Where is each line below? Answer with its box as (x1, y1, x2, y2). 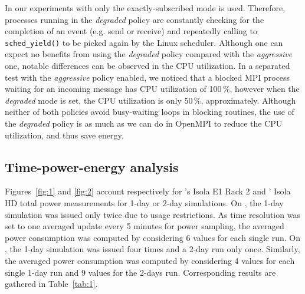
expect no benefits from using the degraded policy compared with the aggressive (5, 48, 293, 60)
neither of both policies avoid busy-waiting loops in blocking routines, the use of (5, 105, 294, 118)
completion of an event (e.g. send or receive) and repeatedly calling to (5, 25, 257, 37)
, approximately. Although (201, 94, 296, 106)
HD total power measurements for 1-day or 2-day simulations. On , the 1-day (5, 196, 284, 209)
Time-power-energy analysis (5, 157, 179, 176)
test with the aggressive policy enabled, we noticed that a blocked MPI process (5, 71, 290, 83)
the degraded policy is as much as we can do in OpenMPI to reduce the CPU (5, 117, 283, 129)
